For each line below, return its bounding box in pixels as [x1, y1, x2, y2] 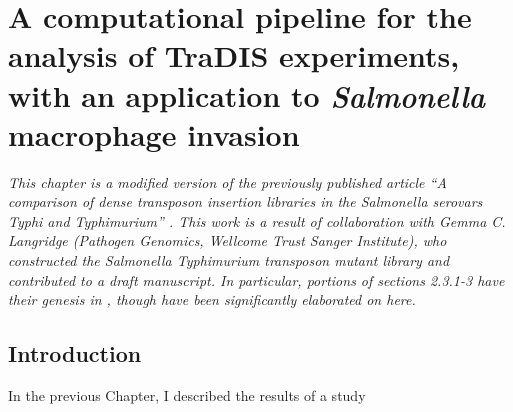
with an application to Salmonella [8, 74, 486, 116]
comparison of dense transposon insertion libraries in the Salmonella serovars [8, 191, 483, 212]
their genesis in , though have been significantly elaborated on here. [8, 289, 416, 310]
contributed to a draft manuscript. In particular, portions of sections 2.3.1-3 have [8, 269, 505, 290]
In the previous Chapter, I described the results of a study [8, 385, 366, 406]
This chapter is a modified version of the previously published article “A [8, 171, 447, 192]
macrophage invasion [8, 113, 300, 154]
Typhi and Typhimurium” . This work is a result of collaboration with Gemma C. [8, 210, 506, 231]
